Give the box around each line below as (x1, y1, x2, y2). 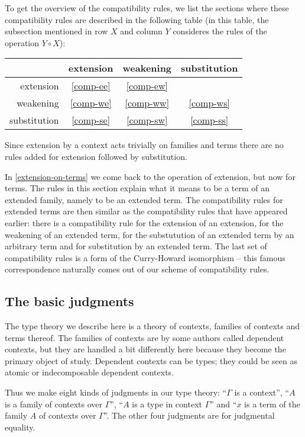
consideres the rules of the (173, 25, 267, 37)
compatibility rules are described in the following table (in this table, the (5, 13, 269, 25)
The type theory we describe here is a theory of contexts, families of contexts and (5, 320, 300, 332)
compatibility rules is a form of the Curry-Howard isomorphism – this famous (5, 251, 285, 264)
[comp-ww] (125, 96, 170, 110)
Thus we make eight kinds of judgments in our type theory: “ (5, 386, 227, 399)
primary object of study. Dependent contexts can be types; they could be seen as (5, 354, 297, 367)
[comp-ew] (126, 79, 168, 93)
